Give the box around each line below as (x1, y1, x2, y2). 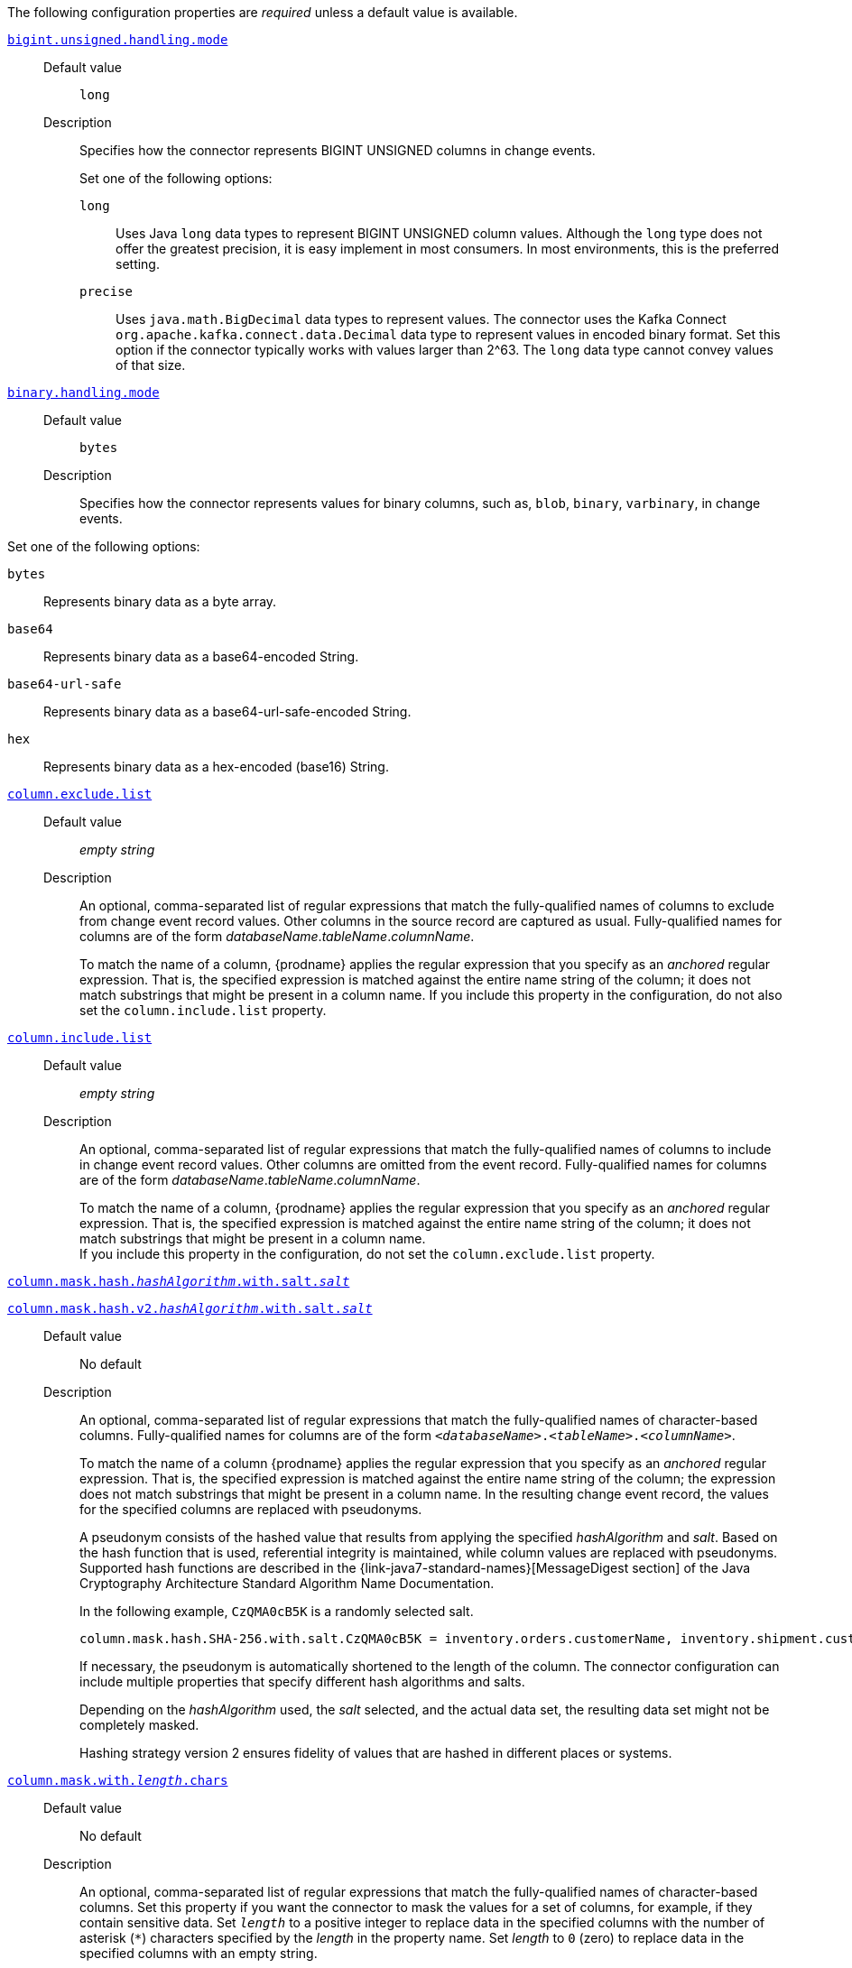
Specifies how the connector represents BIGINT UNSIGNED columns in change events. (79, 143, 596, 158)
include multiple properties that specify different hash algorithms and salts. (79, 1674, 525, 1689)
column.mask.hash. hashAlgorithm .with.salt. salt (7, 1274, 350, 1289)
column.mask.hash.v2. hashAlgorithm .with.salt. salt (7, 1301, 373, 1316)
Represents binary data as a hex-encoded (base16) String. (43, 759, 389, 774)
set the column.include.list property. (79, 1002, 327, 1018)
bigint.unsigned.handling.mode (7, 32, 228, 47)
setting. (116, 256, 160, 272)
